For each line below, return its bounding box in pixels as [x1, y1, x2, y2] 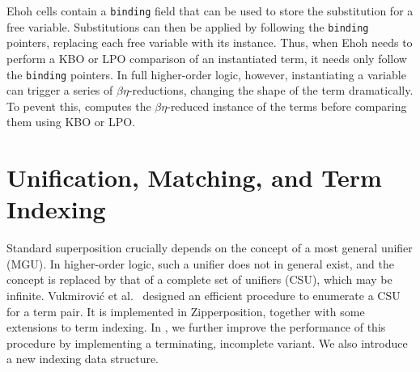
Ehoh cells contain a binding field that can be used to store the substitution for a [6, 2, 414, 19]
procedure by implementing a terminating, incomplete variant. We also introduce [6, 334, 408, 351]
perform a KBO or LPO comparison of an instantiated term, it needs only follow [6, 49, 407, 66]
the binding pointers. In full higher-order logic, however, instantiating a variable [6, 66, 406, 82]
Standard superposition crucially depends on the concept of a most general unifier [6, 239, 413, 256]
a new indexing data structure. [6, 350, 159, 367]
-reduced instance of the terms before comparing [167, 97, 407, 114]
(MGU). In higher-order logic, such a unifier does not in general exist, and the [6, 255, 394, 272]
